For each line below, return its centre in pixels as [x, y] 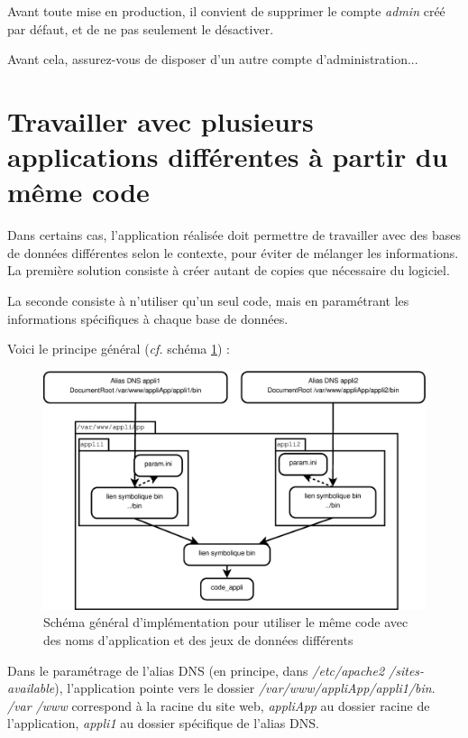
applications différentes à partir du [228, 157]
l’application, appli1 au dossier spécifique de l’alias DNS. [163, 723]
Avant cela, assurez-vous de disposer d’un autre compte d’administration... [213, 59]
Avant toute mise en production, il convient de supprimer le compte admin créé [226, 11]
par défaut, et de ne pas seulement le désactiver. [141, 28]
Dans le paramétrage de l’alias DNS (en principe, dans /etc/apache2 [196, 670]
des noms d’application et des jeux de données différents [198, 640]
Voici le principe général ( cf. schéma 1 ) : [119, 349]
